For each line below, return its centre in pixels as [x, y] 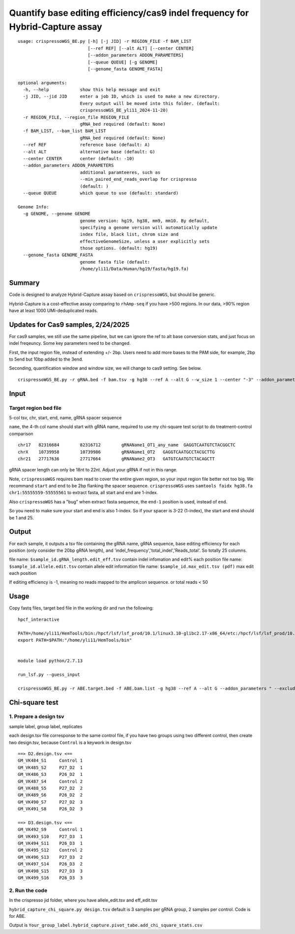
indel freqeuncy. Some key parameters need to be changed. [70, 343]
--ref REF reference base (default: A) [86, 145]
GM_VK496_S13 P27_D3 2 [50, 857]
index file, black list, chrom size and [129, 234]
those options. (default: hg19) [119, 248]
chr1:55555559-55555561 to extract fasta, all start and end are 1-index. [84, 493]
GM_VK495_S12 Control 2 [50, 850]
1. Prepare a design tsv [37, 717]
